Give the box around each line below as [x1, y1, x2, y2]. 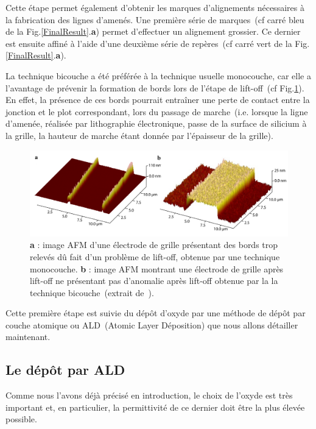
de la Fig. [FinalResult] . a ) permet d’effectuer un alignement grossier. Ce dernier [5, 25, 301, 38]
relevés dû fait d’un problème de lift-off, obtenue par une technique [30, 250, 280, 263]
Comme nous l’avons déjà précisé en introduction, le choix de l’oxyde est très [5, 389, 293, 402]
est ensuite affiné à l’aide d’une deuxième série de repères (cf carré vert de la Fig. [5, 37, 310, 49]
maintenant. [5, 330, 51, 343]
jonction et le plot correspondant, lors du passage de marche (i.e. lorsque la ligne [5, 105, 308, 118]
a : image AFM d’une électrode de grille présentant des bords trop [30, 238, 278, 251]
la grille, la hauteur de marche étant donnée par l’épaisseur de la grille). [5, 129, 273, 141]
